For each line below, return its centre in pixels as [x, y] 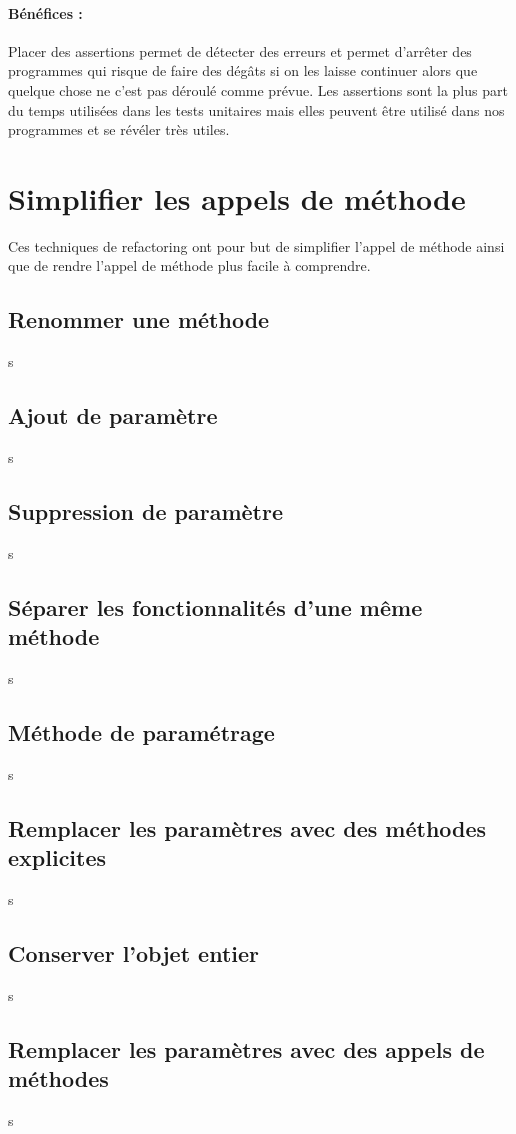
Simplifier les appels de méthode [237, 197]
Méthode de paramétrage [141, 732]
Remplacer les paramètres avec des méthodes [247, 827]
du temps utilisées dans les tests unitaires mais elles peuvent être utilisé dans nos [256, 109]
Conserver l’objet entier [133, 953]
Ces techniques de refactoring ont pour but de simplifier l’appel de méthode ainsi [256, 245]
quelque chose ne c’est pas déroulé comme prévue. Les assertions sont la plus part [258, 89]
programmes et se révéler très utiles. [119, 129]
